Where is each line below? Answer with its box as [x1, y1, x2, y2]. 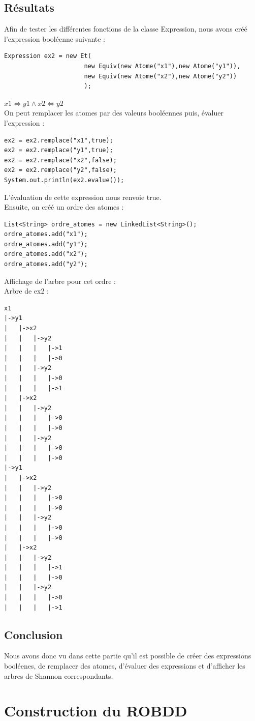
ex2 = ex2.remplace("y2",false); [4, 166, 117, 174]
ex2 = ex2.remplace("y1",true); [4, 147, 113, 154]
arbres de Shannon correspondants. [4, 670, 113, 681]
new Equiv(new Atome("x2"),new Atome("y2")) [84, 72, 237, 80]
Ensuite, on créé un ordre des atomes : [4, 201, 124, 212]
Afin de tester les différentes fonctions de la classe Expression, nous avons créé [4, 23, 247, 34]
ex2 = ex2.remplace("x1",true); [4, 136, 113, 144]
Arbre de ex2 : [4, 285, 49, 296]
